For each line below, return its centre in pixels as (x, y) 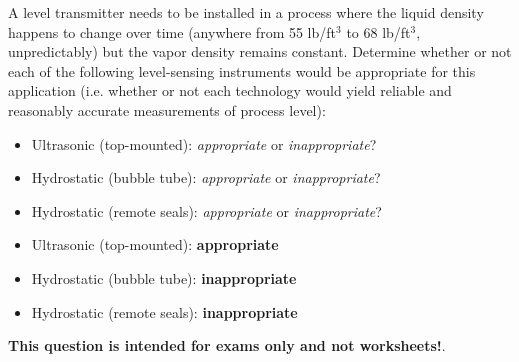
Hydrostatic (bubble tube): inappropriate (164, 277)
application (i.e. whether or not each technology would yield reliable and (230, 90)
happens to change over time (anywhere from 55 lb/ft (172, 31)
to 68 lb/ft (378, 31)
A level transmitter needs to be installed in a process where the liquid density (246, 12)
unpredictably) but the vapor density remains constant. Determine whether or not (260, 51)
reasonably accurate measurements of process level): (167, 109)
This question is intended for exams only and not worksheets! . (227, 345)
